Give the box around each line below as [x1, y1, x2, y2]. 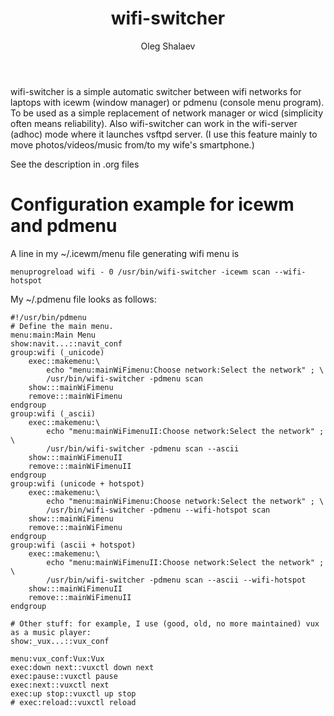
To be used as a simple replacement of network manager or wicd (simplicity [10, 107, 324, 119]
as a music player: [10, 627, 92, 637]
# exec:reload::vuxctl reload [10, 697, 137, 707]
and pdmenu [10, 215, 118, 237]
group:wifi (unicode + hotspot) [10, 478, 145, 489]
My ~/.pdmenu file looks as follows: [10, 293, 157, 305]
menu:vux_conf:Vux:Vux [10, 653, 105, 664]
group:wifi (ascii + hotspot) [10, 540, 137, 550]
